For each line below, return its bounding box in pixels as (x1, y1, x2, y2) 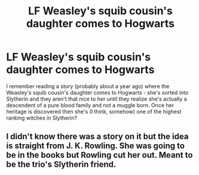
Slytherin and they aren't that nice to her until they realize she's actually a (6, 95, 187, 102)
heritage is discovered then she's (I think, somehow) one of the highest (6, 108, 182, 115)
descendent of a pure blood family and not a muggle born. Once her (6, 101, 174, 108)
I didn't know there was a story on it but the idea (6, 132, 189, 142)
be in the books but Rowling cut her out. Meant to (6, 150, 193, 160)
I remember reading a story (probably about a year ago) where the (6, 82, 170, 90)
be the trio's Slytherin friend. (6, 160, 117, 170)
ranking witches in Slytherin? (6, 114, 78, 121)
